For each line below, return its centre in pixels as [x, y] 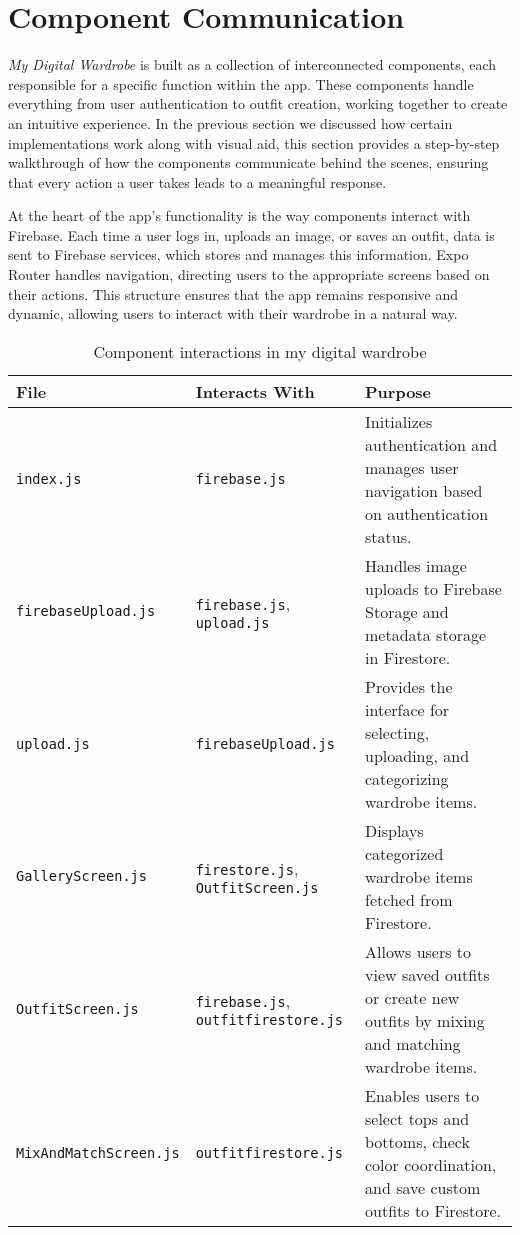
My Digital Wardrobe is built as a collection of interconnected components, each [252, 64]
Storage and [407, 611]
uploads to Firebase [433, 588]
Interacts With [255, 391]
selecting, [397, 732]
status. [388, 536]
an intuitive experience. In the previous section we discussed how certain [230, 122]
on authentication [427, 513]
